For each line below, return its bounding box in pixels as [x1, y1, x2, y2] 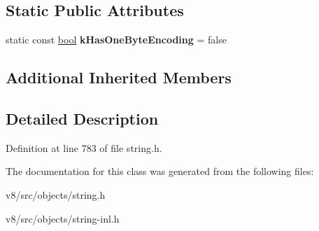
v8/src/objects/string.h [6, 187, 106, 202]
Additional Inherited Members [6, 66, 232, 88]
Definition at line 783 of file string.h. [6, 140, 162, 155]
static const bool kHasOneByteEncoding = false [6, 32, 227, 47]
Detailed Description [6, 107, 159, 129]
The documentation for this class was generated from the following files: [6, 164, 314, 178]
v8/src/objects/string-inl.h [6, 211, 120, 225]
